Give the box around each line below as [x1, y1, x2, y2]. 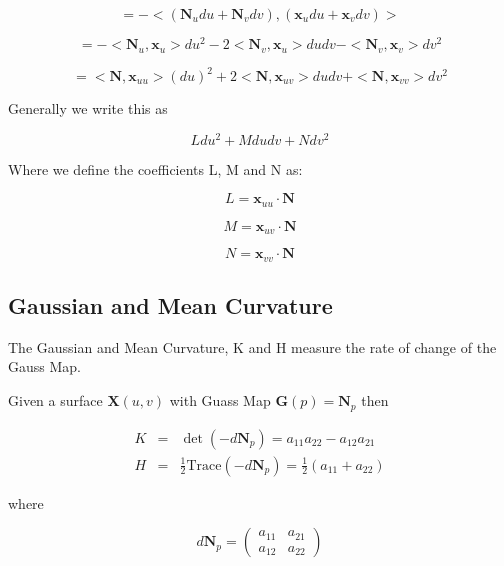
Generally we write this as [8, 98, 168, 119]
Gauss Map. [8, 356, 81, 377]
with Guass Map [169, 390, 271, 411]
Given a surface [8, 390, 103, 411]
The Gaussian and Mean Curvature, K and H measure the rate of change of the [8, 336, 497, 357]
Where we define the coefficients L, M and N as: [8, 158, 303, 179]
